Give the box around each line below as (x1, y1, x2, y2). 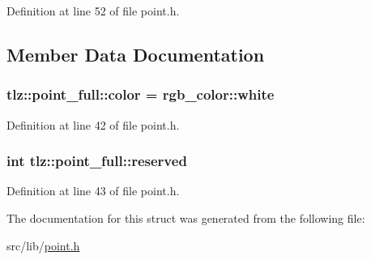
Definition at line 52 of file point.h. (6, 2, 180, 19)
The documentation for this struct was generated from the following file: (6, 210, 365, 226)
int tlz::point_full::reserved (6, 151, 187, 171)
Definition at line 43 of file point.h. (6, 182, 180, 199)
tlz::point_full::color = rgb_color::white (6, 84, 275, 104)
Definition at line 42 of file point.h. (6, 116, 180, 133)
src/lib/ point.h (6, 237, 80, 254)
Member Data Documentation (6, 41, 265, 66)
